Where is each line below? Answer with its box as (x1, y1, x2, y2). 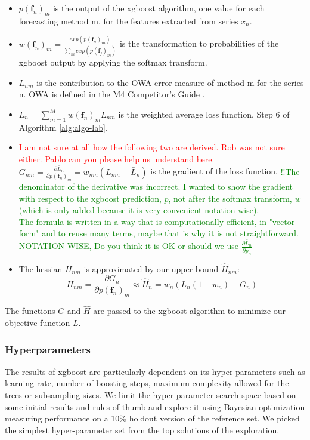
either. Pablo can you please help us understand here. (18, 152, 215, 165)
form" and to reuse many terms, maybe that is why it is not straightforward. (18, 227, 299, 239)
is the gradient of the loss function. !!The (150, 165, 300, 177)
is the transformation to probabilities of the (119, 37, 279, 50)
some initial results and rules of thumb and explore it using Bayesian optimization (5, 400, 305, 413)
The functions (5, 304, 55, 317)
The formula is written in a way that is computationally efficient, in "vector (18, 215, 295, 227)
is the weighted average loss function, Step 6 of (118, 107, 290, 120)
